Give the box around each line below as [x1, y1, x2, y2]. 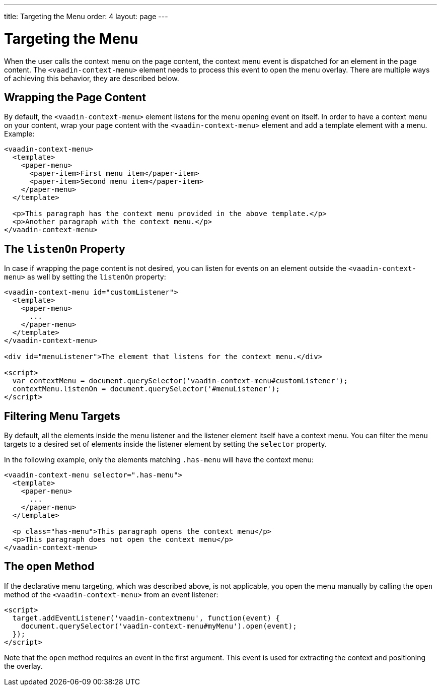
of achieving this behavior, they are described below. [4, 74, 179, 83]
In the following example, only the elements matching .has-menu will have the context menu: [4, 455, 314, 464]
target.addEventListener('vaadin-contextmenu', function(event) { [12, 613, 280, 622]
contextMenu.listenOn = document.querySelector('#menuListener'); [12, 385, 280, 393]
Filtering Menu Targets [4, 409, 120, 423]
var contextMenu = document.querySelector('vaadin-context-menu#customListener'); [12, 377, 348, 385]
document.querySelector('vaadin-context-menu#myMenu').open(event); [21, 622, 297, 630]
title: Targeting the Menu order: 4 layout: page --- [4, 12, 168, 21]
